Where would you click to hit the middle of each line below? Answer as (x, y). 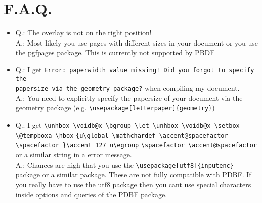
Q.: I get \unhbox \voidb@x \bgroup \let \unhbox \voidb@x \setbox (127, 125)
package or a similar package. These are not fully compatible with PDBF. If (133, 174)
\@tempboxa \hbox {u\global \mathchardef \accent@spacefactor (122, 135)
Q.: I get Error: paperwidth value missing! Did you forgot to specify (135, 69)
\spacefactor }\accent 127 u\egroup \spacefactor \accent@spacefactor (136, 146)
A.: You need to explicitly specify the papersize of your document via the (129, 97)
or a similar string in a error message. (74, 155)
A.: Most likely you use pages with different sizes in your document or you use (137, 42)
